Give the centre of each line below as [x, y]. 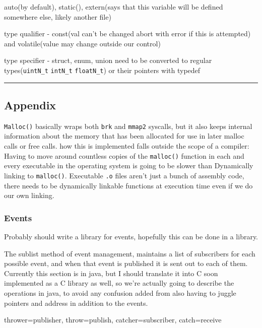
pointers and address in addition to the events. [76, 303]
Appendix [30, 105]
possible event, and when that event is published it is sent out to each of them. [126, 263]
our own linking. [29, 195]
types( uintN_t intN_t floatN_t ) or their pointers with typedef [102, 70]
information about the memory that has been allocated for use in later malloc [124, 136]
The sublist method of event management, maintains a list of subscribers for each [130, 253]
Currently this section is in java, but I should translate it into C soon [111, 273]
